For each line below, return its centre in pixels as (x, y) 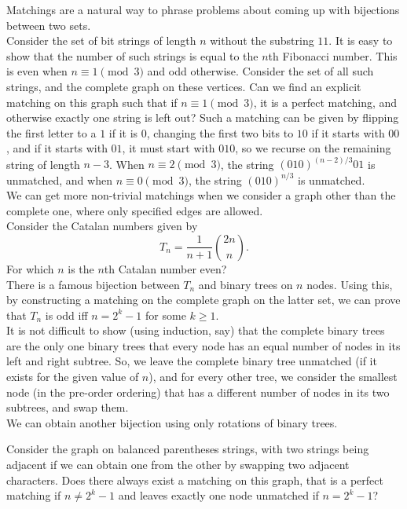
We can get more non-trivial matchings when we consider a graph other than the (201, 195)
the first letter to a (51, 132)
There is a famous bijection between (93, 284)
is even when (37, 71)
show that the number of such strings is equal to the (132, 55)
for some (166, 315)
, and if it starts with (57, 148)
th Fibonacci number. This (333, 55)
